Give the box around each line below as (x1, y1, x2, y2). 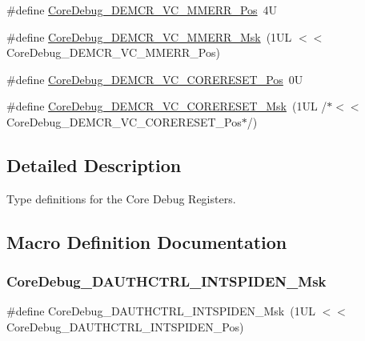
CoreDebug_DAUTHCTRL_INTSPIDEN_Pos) (6, 318, 244, 335)
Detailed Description (6, 152, 182, 177)
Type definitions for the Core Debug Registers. (6, 190, 236, 207)
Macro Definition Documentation (6, 229, 287, 254)
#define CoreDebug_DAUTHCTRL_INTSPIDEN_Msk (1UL (6, 303, 315, 319)
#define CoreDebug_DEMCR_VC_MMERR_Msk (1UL (6, 28, 292, 45)
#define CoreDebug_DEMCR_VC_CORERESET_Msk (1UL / (6, 98, 327, 114)
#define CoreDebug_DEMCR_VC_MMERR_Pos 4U (6, 2, 278, 18)
